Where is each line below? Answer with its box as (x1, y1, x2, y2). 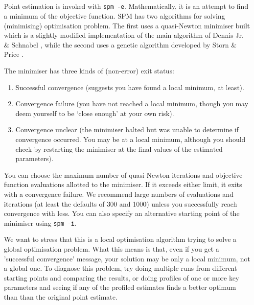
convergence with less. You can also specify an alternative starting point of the (4, 208, 240, 218)
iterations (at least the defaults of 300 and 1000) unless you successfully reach (4, 198, 237, 209)
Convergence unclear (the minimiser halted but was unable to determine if (15, 124, 239, 135)
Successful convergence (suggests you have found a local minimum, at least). (15, 82, 244, 92)
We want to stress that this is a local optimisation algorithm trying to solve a (4, 234, 237, 244)
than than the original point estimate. (4, 291, 117, 302)
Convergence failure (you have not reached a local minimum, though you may (15, 98, 249, 109)
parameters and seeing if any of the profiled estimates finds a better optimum (4, 282, 236, 292)
